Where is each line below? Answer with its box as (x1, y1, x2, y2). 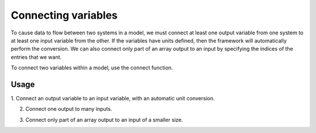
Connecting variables (11, 9, 118, 22)
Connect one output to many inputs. (25, 106, 112, 113)
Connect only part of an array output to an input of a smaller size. (25, 116, 183, 123)
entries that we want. (11, 53, 62, 61)
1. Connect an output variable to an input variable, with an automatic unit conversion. (11, 95, 215, 102)
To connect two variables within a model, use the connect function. (11, 64, 173, 71)
